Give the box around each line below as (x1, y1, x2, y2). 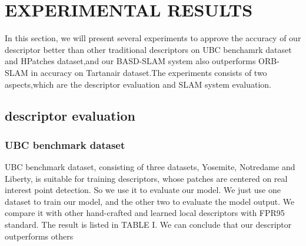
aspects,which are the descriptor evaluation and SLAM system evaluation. (5, 78, 271, 90)
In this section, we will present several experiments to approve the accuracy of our (5, 32, 301, 44)
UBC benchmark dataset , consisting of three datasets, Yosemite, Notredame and (5, 161, 295, 173)
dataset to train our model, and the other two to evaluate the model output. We (5, 195, 295, 207)
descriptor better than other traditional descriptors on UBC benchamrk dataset (5, 43, 292, 55)
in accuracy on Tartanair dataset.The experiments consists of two (31, 66, 267, 78)
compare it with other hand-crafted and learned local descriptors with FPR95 (5, 207, 285, 219)
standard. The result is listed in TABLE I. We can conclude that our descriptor (5, 218, 292, 231)
